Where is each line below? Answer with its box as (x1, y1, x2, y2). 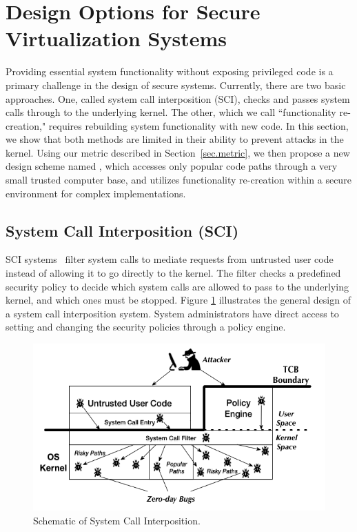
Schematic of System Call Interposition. (33, 513, 201, 527)
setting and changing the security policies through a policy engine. (6, 319, 286, 334)
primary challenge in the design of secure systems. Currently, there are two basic (6, 77, 346, 92)
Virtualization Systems (6, 24, 227, 52)
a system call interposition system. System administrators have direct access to (6, 306, 339, 320)
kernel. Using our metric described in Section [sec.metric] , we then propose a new (6, 145, 350, 159)
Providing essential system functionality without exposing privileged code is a (6, 64, 334, 79)
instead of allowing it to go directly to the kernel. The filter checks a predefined (6, 266, 341, 280)
